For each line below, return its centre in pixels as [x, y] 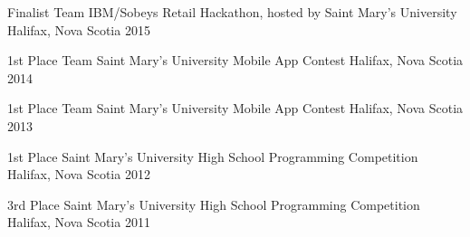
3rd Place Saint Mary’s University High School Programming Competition [214, 204]
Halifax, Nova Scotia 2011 [79, 222]
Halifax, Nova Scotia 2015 [79, 29]
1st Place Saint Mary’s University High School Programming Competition [213, 156]
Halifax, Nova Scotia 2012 [79, 174]
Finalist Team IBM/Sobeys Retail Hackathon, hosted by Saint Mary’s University [232, 12]
